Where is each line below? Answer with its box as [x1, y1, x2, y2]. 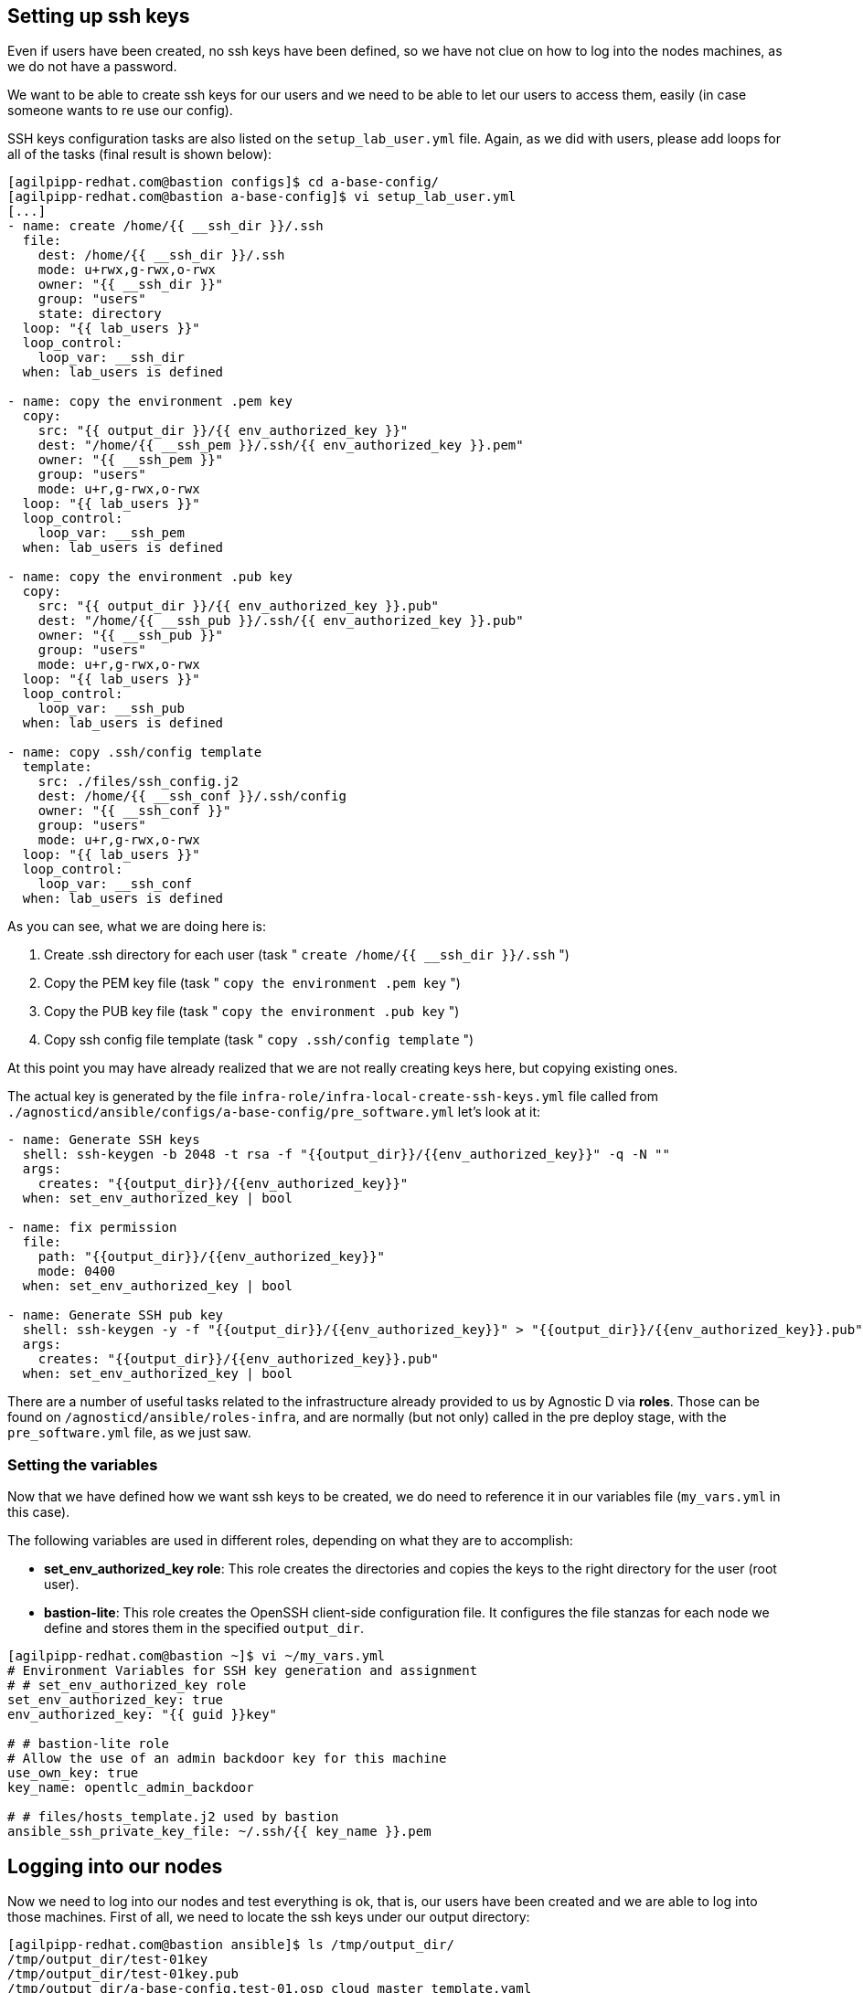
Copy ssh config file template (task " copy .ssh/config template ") [44, 1032, 474, 1048]
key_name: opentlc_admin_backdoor [7, 1780, 254, 1796]
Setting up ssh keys [7, 5, 190, 27]
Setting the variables [7, 1455, 158, 1474]
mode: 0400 [37, 1264, 116, 1279]
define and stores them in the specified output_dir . [44, 1620, 364, 1637]
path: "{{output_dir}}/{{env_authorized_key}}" [37, 1249, 386, 1265]
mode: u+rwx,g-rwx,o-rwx [37, 262, 216, 278]
